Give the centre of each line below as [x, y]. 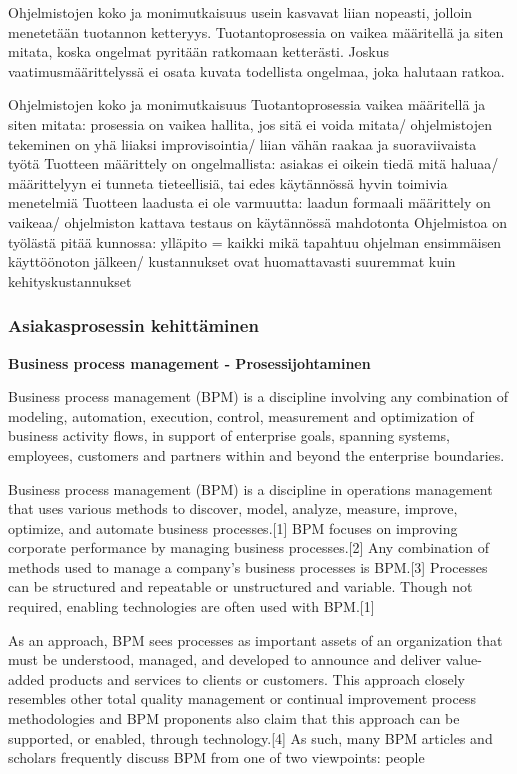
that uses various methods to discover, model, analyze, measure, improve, [233, 508]
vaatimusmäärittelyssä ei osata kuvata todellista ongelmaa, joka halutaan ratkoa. [256, 70]
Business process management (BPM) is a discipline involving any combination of [258, 396]
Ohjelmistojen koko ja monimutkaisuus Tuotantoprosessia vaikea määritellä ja [247, 104]
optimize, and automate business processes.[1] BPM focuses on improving [233, 527]
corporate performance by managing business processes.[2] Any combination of [248, 547]
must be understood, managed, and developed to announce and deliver [225, 659]
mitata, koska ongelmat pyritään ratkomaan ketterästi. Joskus [198, 51]
